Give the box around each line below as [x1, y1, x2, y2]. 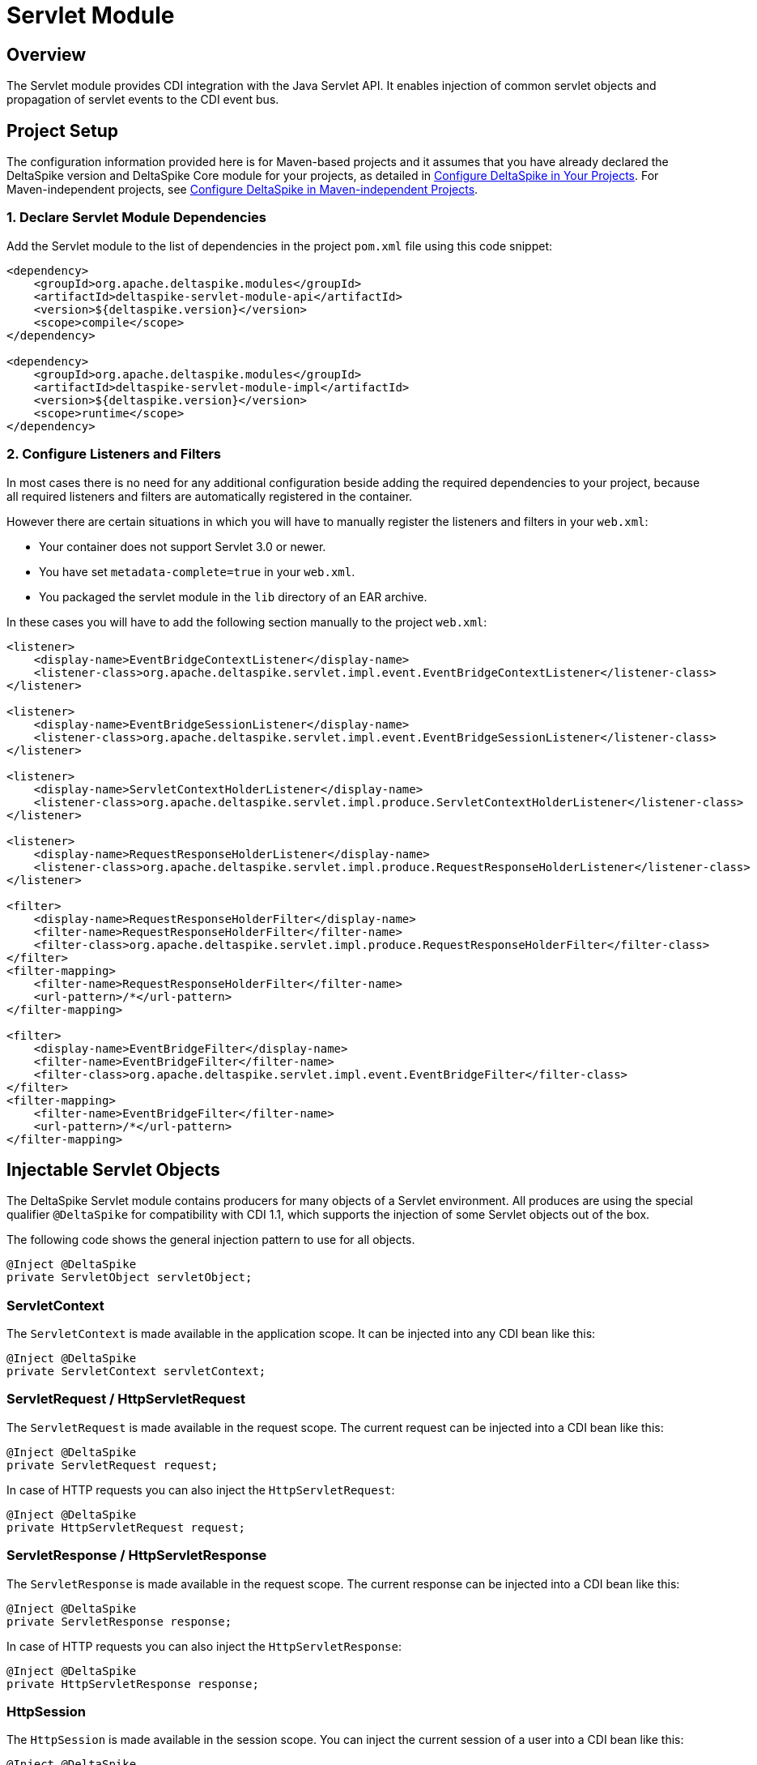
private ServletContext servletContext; [6, 1365, 266, 1378]
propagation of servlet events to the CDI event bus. [6, 92, 279, 107]
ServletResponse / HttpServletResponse [6, 1547, 267, 1564]
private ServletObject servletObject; [6, 1271, 253, 1284]
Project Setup [6, 120, 119, 141]
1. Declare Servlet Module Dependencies [6, 209, 266, 226]
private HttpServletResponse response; [6, 1677, 259, 1690]
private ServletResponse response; [6, 1614, 232, 1628]
